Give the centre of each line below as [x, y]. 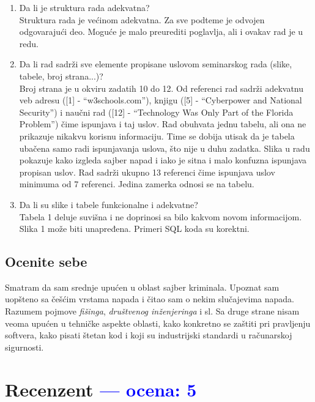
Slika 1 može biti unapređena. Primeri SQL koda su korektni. [134, 229]
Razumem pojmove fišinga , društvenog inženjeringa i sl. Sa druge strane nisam [152, 311]
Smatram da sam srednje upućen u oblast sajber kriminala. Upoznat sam [142, 287]
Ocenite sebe [46, 262]
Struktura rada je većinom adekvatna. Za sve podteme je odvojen [142, 19]
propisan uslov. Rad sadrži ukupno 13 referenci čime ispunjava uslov [147, 172]
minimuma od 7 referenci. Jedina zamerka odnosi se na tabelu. [137, 184]
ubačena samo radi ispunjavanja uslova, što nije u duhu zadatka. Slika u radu [165, 148]
